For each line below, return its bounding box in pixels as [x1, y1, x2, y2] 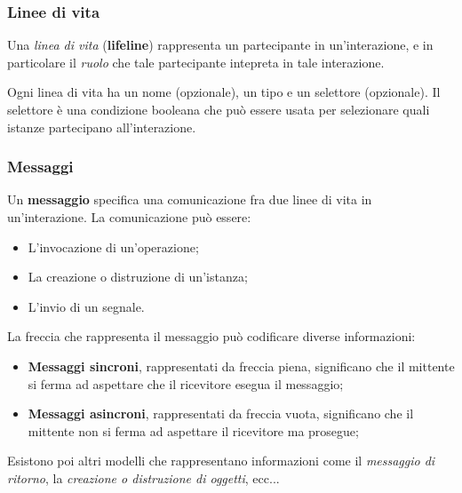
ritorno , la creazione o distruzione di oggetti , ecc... [7, 468, 280, 487]
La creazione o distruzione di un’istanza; [28, 267, 248, 286]
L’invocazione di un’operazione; [28, 237, 199, 256]
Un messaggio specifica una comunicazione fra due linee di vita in [7, 190, 372, 209]
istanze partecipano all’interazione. [7, 117, 196, 136]
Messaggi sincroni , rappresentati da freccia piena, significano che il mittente [28, 356, 455, 375]
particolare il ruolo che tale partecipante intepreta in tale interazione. [7, 52, 385, 71]
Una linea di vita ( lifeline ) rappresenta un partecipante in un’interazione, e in [7, 36, 434, 54]
